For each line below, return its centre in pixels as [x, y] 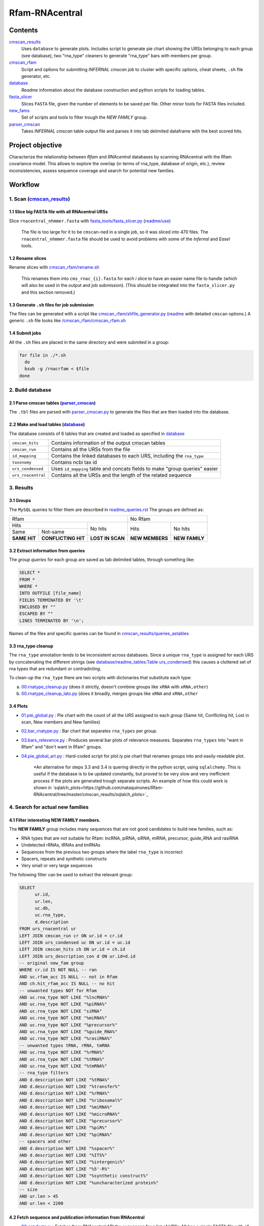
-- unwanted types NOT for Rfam [58, 990]
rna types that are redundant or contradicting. [55, 669]
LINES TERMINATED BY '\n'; [52, 621]
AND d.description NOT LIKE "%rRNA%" [65, 1093]
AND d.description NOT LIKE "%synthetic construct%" [84, 1176]
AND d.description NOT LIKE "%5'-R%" [65, 1169]
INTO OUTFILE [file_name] [50, 593]
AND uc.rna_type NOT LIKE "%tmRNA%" [63, 1066]
